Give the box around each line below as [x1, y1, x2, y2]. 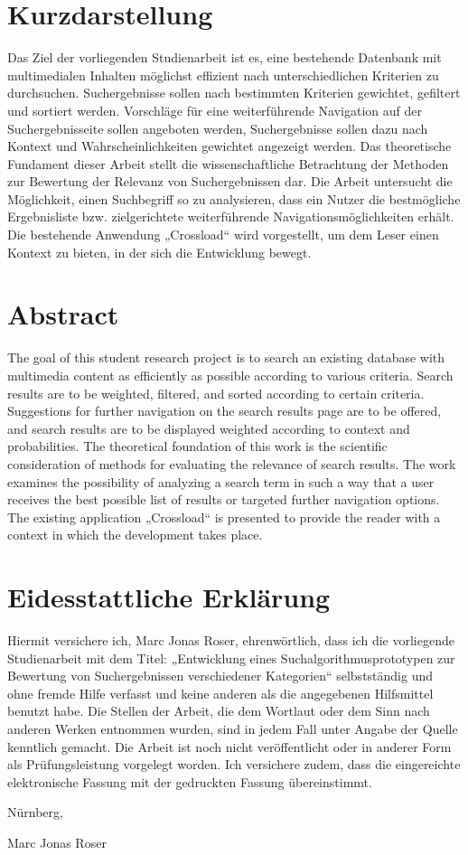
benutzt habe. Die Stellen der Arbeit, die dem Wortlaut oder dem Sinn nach [7, 701, 430, 720]
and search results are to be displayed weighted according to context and [7, 418, 410, 437]
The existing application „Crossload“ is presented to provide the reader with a [7, 507, 441, 526]
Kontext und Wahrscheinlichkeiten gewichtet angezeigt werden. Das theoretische [7, 136, 452, 155]
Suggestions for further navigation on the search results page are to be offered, [7, 401, 442, 420]
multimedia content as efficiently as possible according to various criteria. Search [7, 365, 454, 384]
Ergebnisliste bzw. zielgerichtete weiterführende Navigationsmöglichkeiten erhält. [7, 207, 454, 226]
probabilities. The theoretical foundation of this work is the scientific [7, 437, 388, 456]
